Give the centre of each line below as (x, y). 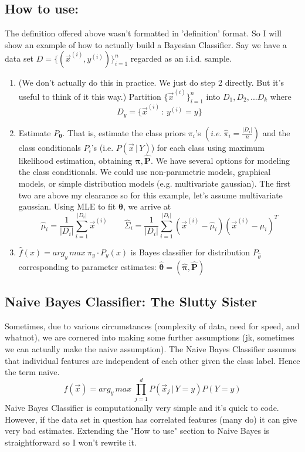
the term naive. (32, 372)
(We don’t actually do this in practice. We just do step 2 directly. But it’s (151, 82)
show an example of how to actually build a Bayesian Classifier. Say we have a (146, 44)
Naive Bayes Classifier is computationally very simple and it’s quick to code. (142, 407)
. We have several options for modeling (221, 160)
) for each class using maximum (208, 147)
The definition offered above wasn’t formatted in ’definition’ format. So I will (143, 33)
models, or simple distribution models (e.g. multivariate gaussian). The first (155, 183)
